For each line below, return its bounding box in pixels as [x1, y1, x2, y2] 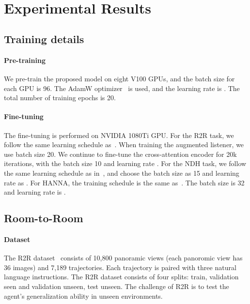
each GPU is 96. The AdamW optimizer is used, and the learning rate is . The [4, 83, 240, 93]
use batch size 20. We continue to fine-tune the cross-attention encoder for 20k [4, 149, 237, 159]
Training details [4, 31, 84, 46]
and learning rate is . [4, 187, 66, 197]
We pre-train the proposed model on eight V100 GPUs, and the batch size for [4, 73, 235, 83]
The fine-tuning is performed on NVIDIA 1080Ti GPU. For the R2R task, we [4, 130, 234, 140]
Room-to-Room [4, 211, 83, 226]
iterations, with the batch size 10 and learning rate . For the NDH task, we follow [4, 158, 247, 168]
